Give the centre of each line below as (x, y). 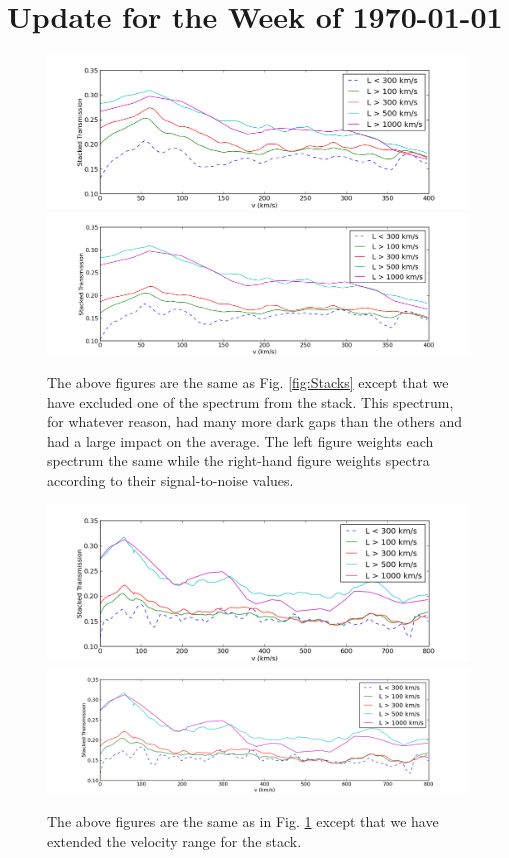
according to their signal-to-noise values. (170, 480)
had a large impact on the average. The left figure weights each (240, 440)
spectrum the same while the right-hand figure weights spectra (238, 460)
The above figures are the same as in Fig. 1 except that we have (243, 820)
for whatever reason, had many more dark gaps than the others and (255, 421)
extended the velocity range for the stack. (174, 840)
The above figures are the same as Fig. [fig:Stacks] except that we (248, 382)
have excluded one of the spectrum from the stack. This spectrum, (250, 401)
